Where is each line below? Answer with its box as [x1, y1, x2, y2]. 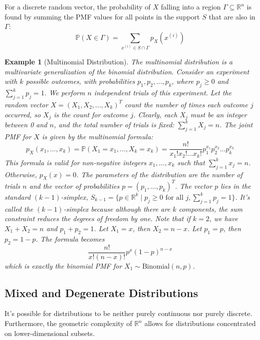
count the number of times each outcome [125, 99, 248, 109]
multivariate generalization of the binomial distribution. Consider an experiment [4, 66, 250, 76]
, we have [209, 213, 238, 224]
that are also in [209, 11, 256, 21]
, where [172, 76, 194, 86]
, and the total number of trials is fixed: [53, 119, 175, 129]
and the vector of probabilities [29, 180, 120, 191]
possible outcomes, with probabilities [25, 76, 135, 86]
